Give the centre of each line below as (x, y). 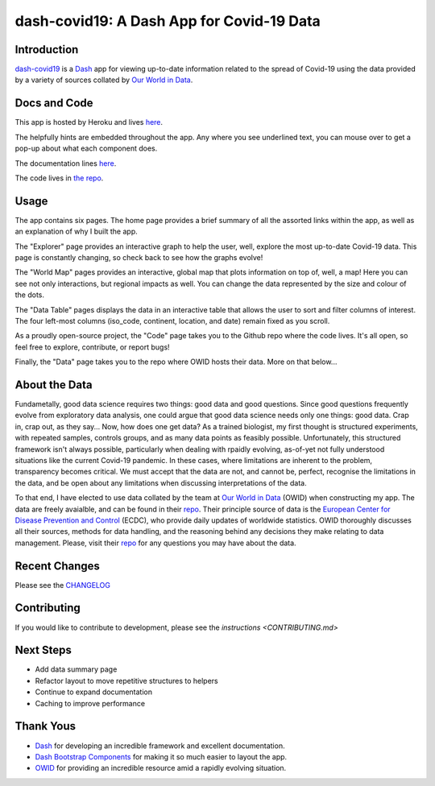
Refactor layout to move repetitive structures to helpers (126, 681)
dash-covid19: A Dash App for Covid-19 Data (168, 21)
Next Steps (43, 650)
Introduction (47, 50)
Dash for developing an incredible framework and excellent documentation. (160, 746)
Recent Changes (58, 566)
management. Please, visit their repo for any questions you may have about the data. (156, 543)
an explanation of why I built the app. (76, 232)
